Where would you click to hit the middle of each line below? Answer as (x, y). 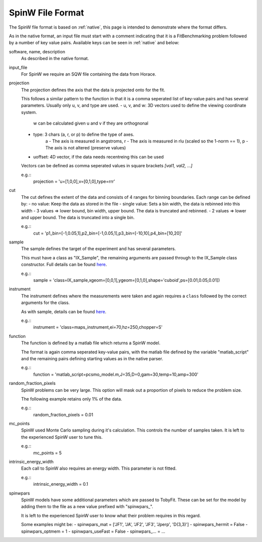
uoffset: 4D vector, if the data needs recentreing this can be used (98, 157)
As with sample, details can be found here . (64, 311)
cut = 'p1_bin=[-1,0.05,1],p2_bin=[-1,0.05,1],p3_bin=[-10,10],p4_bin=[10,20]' (108, 233)
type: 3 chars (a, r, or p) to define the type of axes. (84, 134)
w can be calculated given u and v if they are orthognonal (91, 123)
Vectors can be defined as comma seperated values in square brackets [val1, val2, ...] (107, 166)
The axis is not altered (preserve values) (86, 148)
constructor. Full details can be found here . (64, 265)
